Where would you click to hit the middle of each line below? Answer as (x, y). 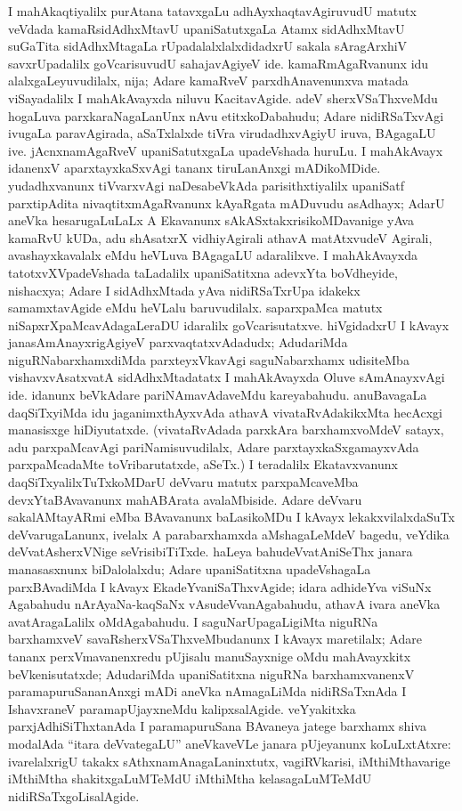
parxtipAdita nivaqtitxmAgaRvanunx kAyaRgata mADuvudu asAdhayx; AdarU (227, 203)
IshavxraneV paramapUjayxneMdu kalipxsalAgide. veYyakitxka (182, 708)
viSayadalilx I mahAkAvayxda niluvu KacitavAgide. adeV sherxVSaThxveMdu (223, 97)
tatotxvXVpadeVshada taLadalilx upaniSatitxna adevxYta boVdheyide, (203, 272)
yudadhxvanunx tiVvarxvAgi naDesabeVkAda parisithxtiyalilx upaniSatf (207, 185)
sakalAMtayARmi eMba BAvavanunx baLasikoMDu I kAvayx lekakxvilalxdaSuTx (231, 517)
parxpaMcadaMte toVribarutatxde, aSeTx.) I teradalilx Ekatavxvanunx (203, 464)
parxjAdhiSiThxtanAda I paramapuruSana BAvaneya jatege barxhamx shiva (217, 726)
